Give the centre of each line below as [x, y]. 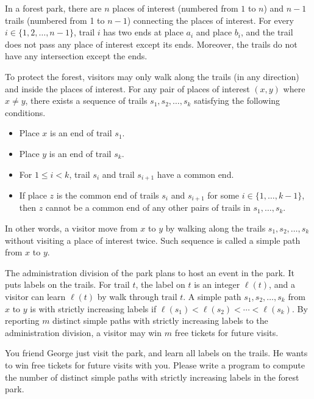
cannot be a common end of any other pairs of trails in [148, 207]
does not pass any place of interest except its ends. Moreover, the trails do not [151, 44]
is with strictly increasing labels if [93, 308]
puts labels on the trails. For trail [67, 284]
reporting [22, 320]
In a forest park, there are [53, 8]
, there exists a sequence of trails [86, 101]
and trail [118, 174]
